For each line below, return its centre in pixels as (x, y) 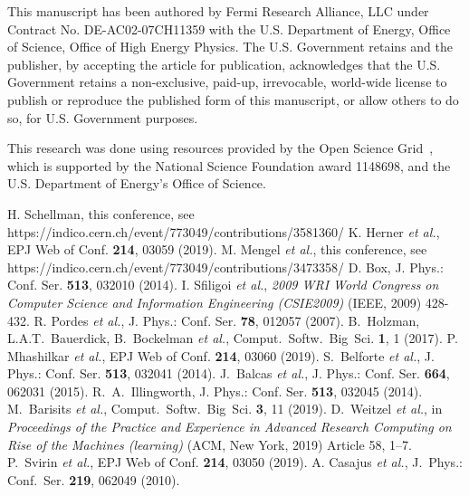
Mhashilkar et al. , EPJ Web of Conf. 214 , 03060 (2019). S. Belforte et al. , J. (221, 355)
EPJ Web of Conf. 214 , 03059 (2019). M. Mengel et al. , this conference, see (217, 249)
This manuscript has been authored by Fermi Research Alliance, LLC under (218, 11)
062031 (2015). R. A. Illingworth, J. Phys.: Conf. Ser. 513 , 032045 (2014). (215, 391)
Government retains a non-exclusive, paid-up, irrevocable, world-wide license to (227, 82)
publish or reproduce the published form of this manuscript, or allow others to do (233, 99)
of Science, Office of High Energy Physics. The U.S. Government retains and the (230, 47)
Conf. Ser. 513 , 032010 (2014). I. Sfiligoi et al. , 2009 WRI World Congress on (223, 285)
